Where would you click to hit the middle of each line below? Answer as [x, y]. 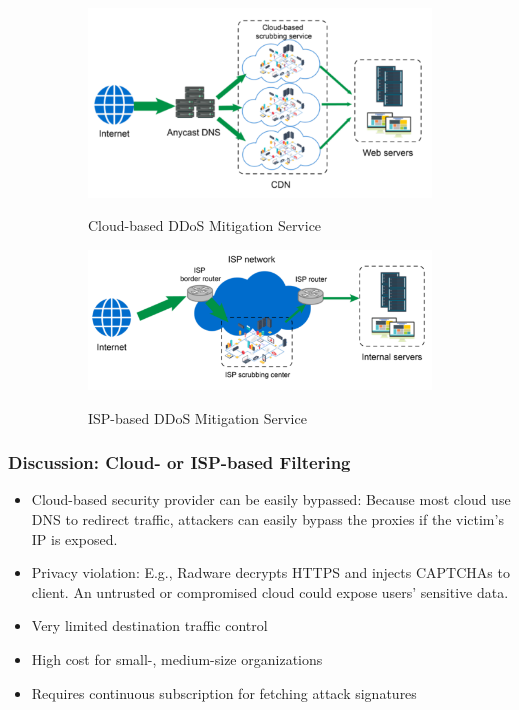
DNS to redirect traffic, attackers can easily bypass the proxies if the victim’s [267, 519]
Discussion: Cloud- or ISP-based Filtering [179, 462]
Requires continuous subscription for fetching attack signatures [224, 692]
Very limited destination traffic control [149, 625]
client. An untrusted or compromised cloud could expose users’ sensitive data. [270, 591]
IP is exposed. [74, 538]
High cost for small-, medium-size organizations [177, 659]
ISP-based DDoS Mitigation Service [197, 417]
